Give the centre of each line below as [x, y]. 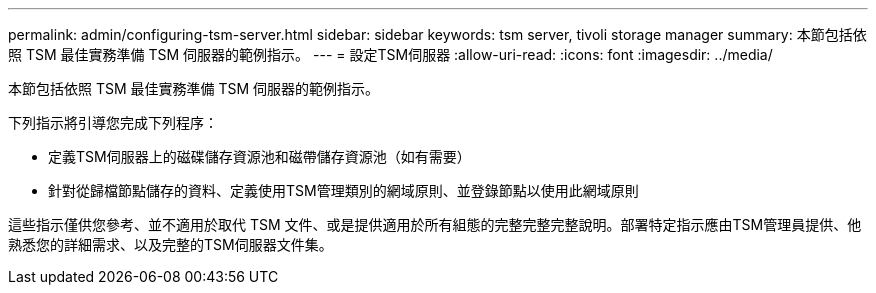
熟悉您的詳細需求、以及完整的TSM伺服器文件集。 [170, 244]
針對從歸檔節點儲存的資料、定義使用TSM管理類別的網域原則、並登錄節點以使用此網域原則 [343, 190]
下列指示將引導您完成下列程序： [113, 122]
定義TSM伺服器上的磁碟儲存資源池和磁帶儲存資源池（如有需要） [259, 156]
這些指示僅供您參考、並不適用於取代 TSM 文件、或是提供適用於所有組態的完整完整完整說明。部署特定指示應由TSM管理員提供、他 [435, 224]
